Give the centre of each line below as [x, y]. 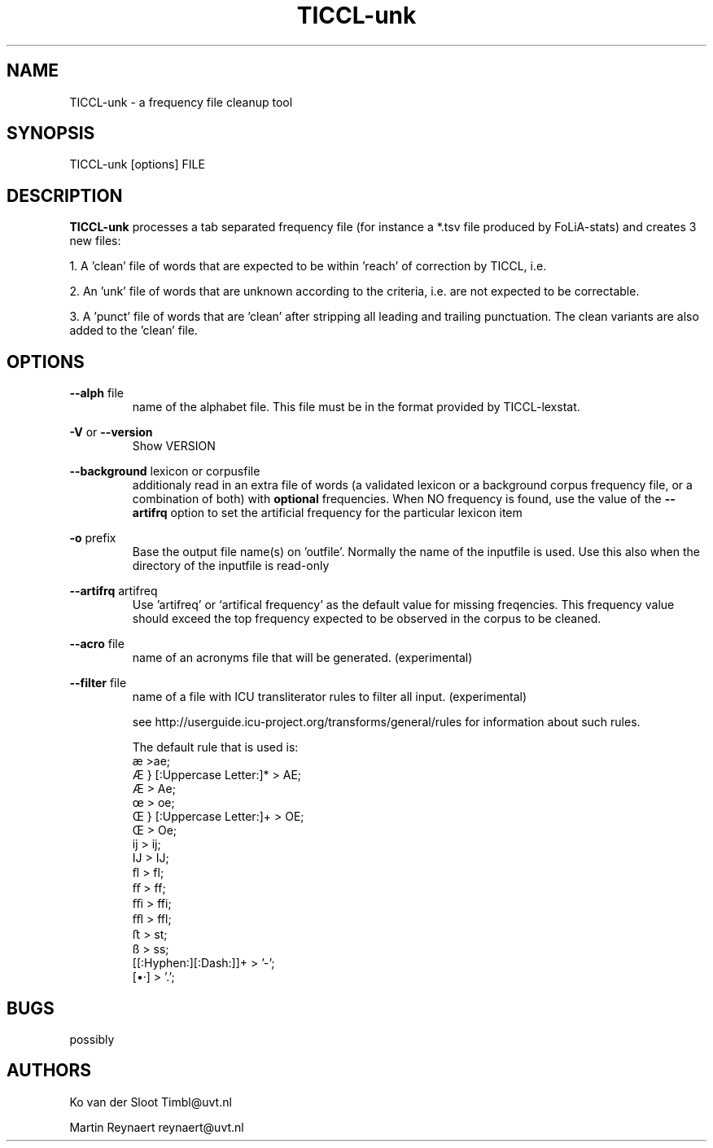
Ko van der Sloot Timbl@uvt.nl [151, 1102]
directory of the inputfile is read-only [231, 566]
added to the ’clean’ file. [133, 331]
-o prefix [93, 538]
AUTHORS [49, 1071]
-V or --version [111, 432]
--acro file [97, 644]
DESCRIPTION [65, 195]
